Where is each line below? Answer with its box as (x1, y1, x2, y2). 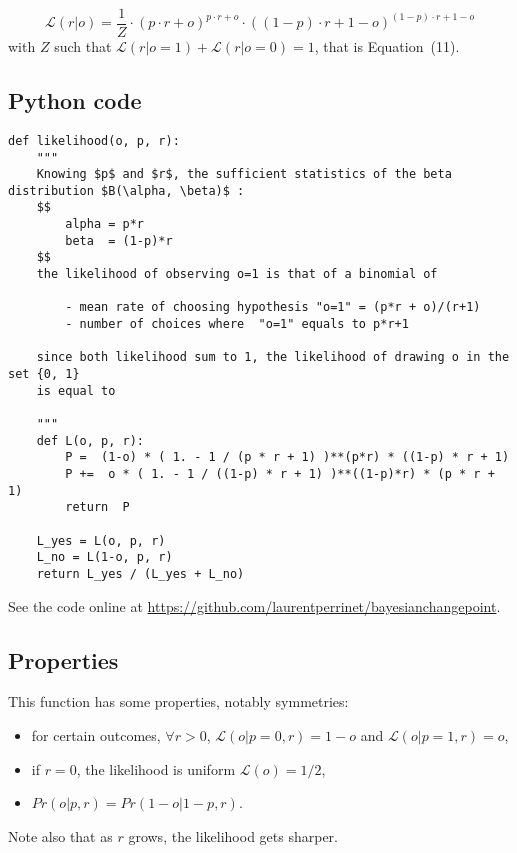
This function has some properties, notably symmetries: (8, 691, 349, 712)
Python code (8, 85, 142, 116)
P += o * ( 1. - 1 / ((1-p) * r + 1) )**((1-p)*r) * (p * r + (65, 466, 495, 481)
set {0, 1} (8, 367, 80, 382)
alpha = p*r (65, 217, 145, 232)
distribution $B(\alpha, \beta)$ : (8, 183, 245, 198)
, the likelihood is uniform (76, 758, 236, 779)
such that (54, 36, 112, 57)
